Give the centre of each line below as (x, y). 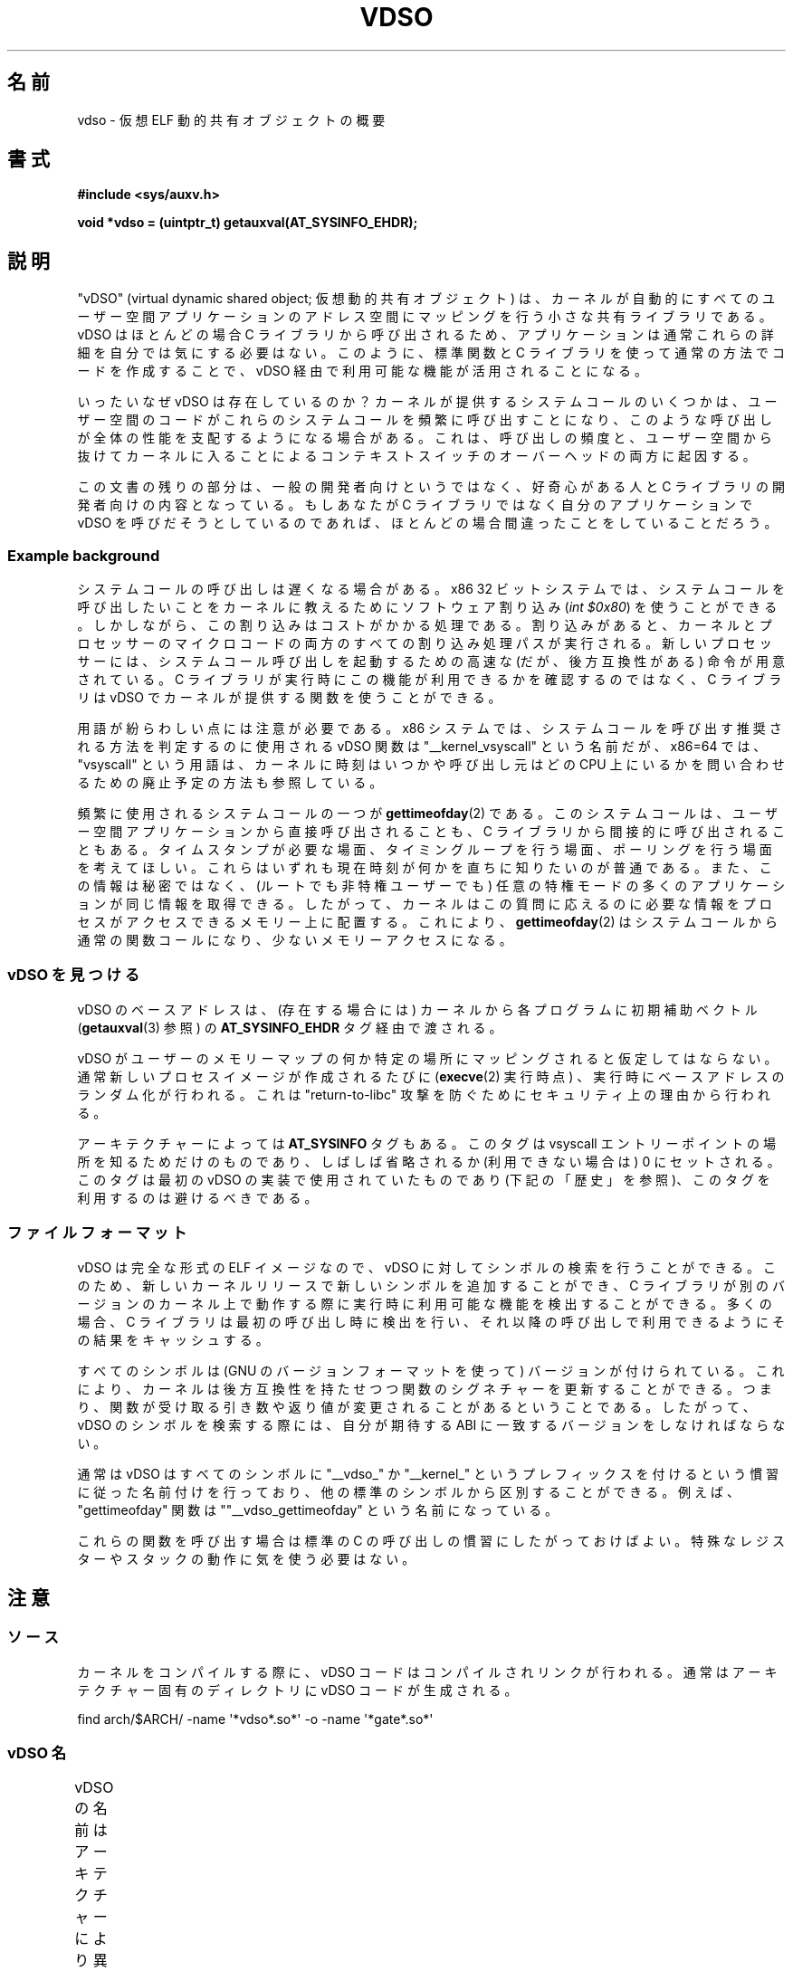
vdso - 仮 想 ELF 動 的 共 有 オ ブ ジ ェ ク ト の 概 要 (231, 119)
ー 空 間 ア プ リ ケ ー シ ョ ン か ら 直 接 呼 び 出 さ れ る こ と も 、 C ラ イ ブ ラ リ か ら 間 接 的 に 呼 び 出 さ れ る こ (431, 832)
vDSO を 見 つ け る (74, 975)
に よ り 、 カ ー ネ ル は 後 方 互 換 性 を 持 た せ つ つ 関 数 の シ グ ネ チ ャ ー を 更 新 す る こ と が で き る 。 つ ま (425, 1388)
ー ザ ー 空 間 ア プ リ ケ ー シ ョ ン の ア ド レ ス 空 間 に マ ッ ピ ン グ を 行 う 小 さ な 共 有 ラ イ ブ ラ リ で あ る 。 (425, 317)
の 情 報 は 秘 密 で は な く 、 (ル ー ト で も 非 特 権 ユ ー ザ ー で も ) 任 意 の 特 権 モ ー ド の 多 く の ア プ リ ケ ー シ (431, 886)
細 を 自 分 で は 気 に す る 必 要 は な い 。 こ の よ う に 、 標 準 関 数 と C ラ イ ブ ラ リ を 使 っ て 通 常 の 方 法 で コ (431, 353)
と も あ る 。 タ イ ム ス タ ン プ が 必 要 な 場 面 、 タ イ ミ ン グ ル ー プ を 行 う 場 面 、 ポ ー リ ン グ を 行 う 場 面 (425, 850)
